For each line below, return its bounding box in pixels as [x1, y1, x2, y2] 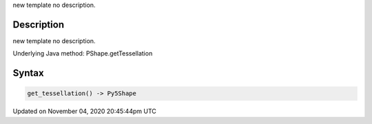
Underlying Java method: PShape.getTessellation [12, 49, 153, 58]
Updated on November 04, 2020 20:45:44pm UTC [12, 107, 156, 116]
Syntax [12, 67, 44, 79]
